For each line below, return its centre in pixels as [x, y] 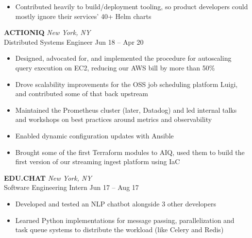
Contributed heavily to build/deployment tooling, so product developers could [132, 6]
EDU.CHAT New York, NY [48, 178]
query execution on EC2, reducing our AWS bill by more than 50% [115, 67]
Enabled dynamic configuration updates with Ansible [94, 135]
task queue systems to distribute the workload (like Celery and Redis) [119, 229]
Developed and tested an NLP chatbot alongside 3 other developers [116, 203]
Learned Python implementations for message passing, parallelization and [125, 220]
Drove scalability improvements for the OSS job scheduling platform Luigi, [126, 84]
